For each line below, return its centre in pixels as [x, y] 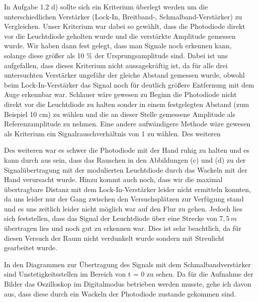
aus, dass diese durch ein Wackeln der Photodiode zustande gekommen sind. [120, 293]
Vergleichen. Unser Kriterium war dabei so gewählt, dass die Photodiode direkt [125, 26]
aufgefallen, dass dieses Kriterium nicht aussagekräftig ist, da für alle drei [116, 65]
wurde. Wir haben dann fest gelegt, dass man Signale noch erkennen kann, [118, 46]
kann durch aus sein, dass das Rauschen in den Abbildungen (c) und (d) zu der [125, 159]
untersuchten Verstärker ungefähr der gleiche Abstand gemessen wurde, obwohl [125, 75]
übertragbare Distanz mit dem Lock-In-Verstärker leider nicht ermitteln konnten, [128, 189]
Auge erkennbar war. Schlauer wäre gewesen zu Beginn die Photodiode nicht [121, 94]
